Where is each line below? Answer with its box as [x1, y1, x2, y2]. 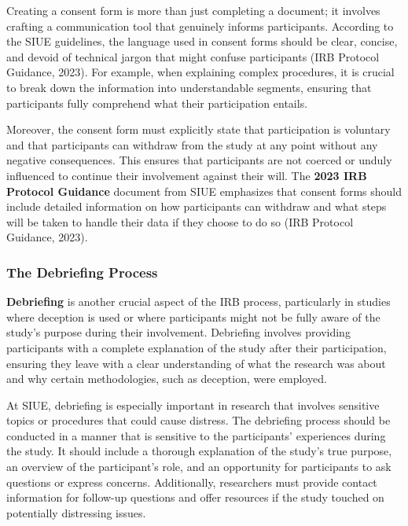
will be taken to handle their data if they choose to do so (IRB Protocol [6, 213, 354, 230]
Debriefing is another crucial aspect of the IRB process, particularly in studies [6, 293, 391, 310]
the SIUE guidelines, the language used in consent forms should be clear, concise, [6, 33, 398, 50]
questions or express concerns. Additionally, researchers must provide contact [6, 473, 377, 490]
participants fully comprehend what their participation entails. [6, 94, 308, 111]
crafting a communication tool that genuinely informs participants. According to [6, 17, 394, 34]
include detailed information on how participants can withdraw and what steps [6, 198, 387, 215]
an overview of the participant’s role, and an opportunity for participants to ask [6, 458, 391, 475]
